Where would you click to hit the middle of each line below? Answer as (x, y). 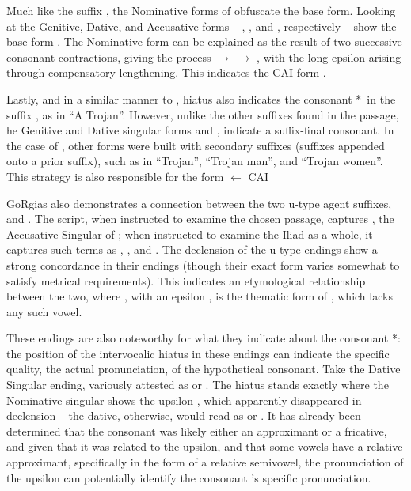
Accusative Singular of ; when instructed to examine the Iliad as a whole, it (190, 234)
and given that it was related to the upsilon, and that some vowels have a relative (205, 446)
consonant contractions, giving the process (109, 57)
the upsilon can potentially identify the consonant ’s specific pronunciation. (189, 477)
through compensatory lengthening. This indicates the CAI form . (166, 72)
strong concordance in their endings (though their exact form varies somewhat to (203, 264)
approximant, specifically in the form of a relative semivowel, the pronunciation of (205, 462)
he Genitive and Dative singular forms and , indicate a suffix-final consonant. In (200, 130)
